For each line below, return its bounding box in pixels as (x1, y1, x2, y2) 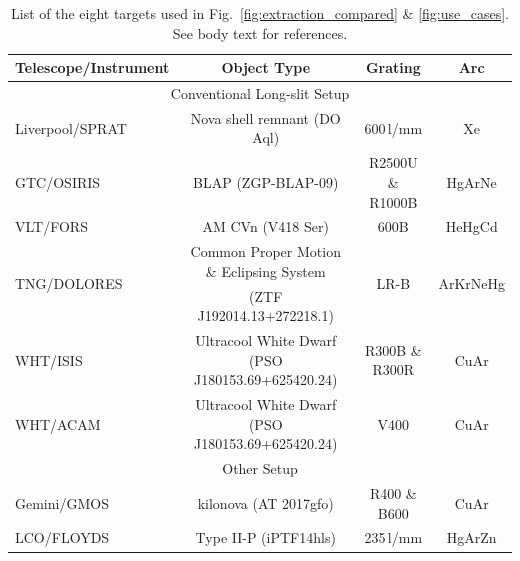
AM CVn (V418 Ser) (202, 216, 329, 237)
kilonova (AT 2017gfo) (197, 492, 334, 513)
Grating (365, 57, 421, 78)
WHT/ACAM (15, 413, 101, 434)
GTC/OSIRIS (15, 171, 101, 192)
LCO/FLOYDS (15, 527, 110, 548)
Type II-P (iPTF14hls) (195, 527, 336, 548)
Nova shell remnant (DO (190, 107, 341, 128)
